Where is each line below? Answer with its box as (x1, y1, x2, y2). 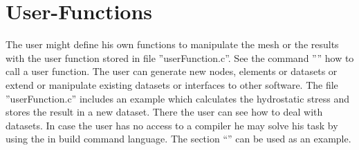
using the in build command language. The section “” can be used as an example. (6, 131, 351, 146)
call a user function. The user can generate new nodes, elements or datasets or (6, 64, 338, 78)
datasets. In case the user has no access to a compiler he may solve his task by (6, 118, 338, 132)
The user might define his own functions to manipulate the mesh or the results (6, 37, 339, 52)
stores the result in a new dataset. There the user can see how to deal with (6, 105, 323, 119)
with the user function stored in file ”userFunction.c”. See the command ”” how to (6, 50, 354, 65)
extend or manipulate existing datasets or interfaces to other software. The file (6, 77, 338, 92)
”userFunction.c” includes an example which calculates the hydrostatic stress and (6, 91, 350, 105)
